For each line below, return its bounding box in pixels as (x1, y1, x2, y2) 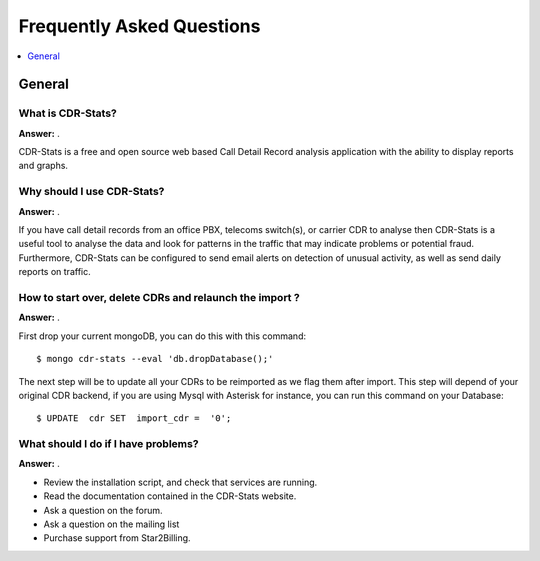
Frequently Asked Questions (18, 15, 261, 37)
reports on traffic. (18, 266, 91, 278)
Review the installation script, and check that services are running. (43, 476, 318, 488)
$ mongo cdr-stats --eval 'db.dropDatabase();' (36, 353, 274, 365)
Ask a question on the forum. (43, 504, 164, 516)
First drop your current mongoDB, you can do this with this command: (18, 330, 307, 342)
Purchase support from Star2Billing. (43, 532, 191, 544)
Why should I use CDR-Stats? (18, 185, 165, 199)
